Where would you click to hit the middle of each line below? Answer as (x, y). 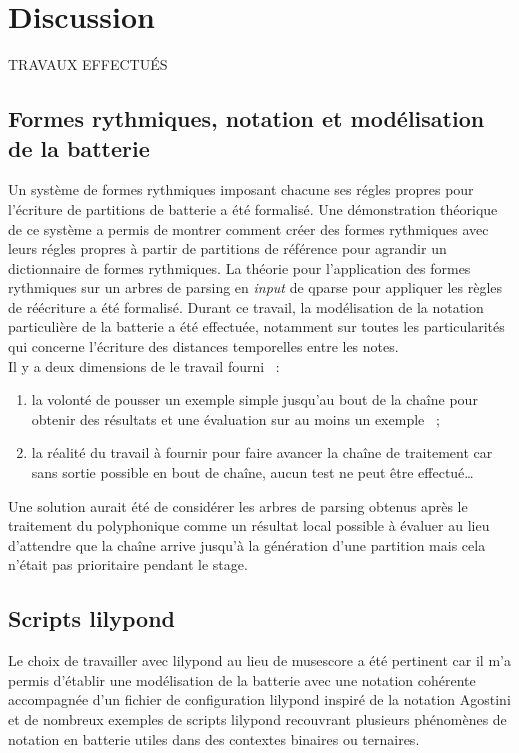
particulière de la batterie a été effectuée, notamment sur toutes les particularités (256, 326)
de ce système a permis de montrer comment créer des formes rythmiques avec (248, 228)
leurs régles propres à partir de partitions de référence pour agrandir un (227, 248)
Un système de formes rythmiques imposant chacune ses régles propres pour (241, 189)
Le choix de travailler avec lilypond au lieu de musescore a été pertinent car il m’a (259, 660)
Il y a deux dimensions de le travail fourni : (144, 365)
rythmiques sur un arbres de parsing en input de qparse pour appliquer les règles (255, 287)
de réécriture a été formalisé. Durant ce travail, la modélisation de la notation (246, 306)
